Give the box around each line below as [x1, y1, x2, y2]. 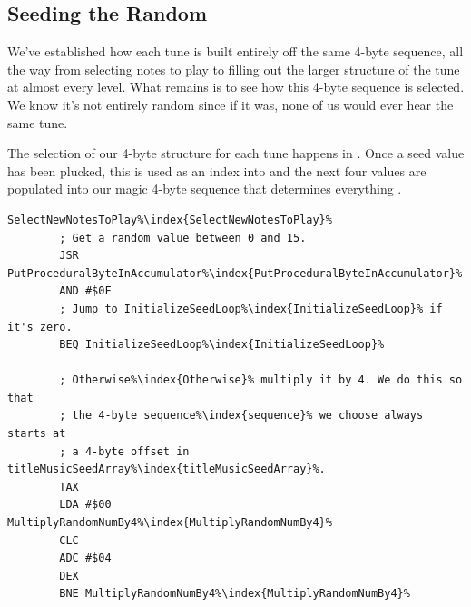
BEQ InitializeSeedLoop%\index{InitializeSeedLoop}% [59, 338, 385, 352]
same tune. [7, 113, 68, 132]
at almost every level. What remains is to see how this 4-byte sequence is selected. [7, 77, 465, 96]
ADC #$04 [59, 552, 112, 565]
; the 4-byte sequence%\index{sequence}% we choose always [59, 409, 424, 423]
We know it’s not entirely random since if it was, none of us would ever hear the [7, 95, 454, 114]
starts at [7, 427, 66, 441]
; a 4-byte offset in [59, 444, 190, 458]
